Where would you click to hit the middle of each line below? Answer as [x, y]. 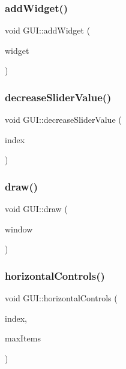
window [19, 229]
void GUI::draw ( [36, 209]
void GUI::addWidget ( [48, 30]
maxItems [23, 338]
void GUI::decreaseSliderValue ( [63, 120]
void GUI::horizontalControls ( [61, 298]
